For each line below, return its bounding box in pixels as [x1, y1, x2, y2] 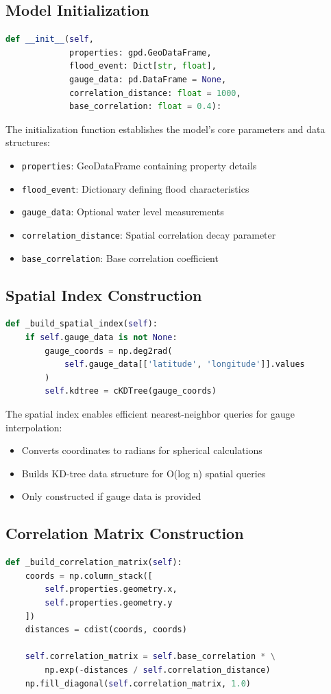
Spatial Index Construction [5, 284, 202, 305]
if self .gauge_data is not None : [25, 333, 177, 343]
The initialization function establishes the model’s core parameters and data [5, 121, 326, 136]
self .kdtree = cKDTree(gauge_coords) [45, 386, 217, 396]
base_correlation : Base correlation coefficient [21, 250, 219, 265]
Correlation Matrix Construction [5, 523, 244, 544]
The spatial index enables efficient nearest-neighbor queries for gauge [5, 407, 295, 420]
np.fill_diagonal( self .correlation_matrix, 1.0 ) [25, 678, 251, 689]
